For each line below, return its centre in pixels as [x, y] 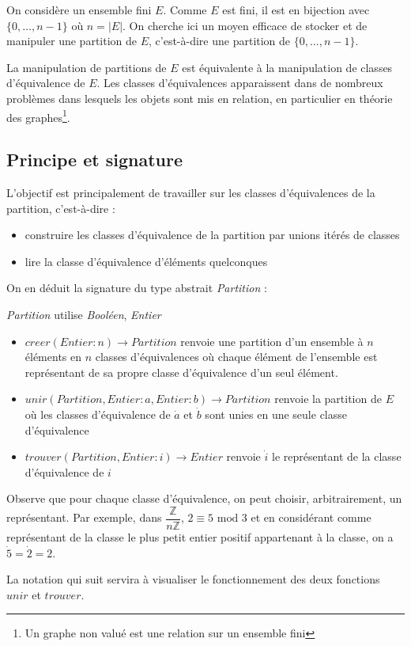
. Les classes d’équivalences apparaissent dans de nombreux [240, 83]
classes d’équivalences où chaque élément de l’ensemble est [236, 357]
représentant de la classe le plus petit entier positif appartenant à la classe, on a [200, 536]
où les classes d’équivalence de [98, 414]
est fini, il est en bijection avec [296, 9]
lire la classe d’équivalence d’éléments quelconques [146, 261]
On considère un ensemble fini [79, 9]
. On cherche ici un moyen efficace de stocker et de [245, 25]
